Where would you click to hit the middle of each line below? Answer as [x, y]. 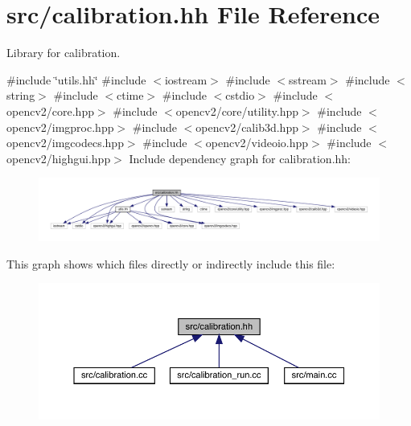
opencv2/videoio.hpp [257, 143]
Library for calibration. [64, 53]
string [21, 95]
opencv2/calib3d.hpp [247, 127]
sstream [308, 79]
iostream [186, 79]
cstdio [240, 95]
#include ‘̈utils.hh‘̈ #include [76, 79]
